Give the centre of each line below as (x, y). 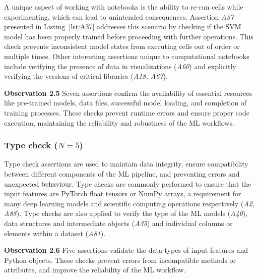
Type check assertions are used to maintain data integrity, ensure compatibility (126, 164)
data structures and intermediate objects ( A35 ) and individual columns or (118, 223)
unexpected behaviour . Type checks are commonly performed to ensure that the (128, 183)
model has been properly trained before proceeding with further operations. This (129, 36)
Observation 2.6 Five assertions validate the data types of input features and (126, 250)
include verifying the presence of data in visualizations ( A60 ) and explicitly (120, 66)
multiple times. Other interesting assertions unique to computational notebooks (127, 56)
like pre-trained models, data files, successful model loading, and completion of (125, 103)
